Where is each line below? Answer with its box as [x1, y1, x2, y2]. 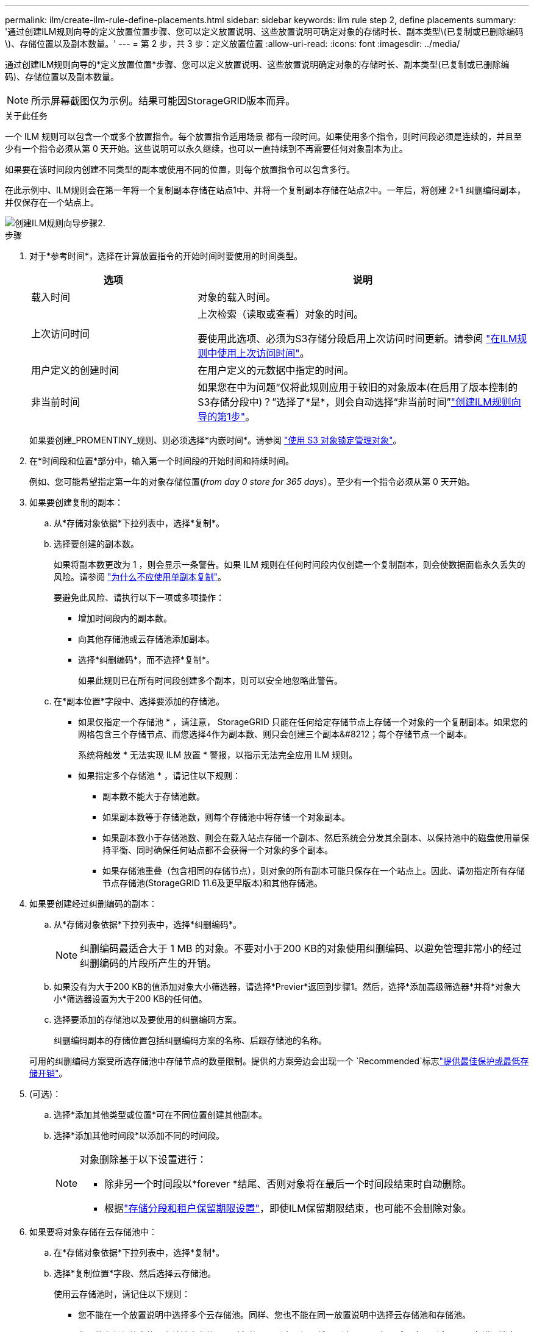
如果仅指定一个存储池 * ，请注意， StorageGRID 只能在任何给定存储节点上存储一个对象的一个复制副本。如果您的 [78, 717, 528, 727]
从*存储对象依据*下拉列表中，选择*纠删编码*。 [54, 919, 242, 929]
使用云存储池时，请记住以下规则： [54, 1289, 190, 1299]
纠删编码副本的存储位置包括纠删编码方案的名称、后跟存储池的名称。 [54, 1035, 327, 1045]
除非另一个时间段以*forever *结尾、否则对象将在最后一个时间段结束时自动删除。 [104, 1178, 472, 1190]
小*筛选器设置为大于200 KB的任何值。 [54, 994, 207, 1004]
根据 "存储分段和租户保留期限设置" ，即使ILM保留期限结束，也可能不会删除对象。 [104, 1202, 472, 1214]
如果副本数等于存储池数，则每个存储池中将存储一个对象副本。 [102, 812, 350, 822]
